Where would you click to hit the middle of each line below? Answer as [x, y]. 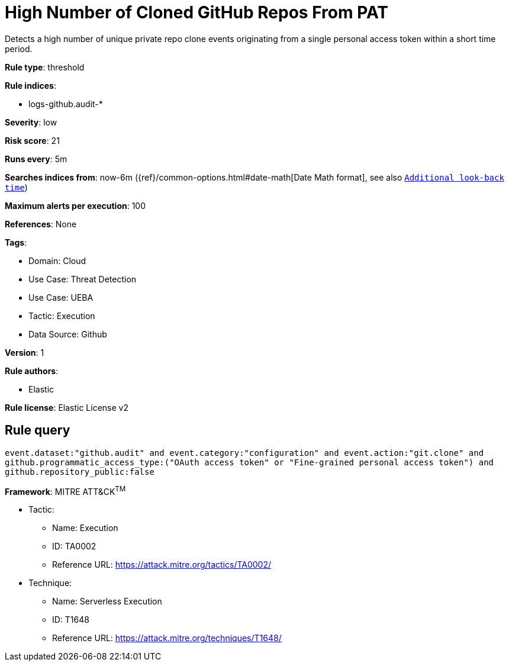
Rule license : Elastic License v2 [67, 407]
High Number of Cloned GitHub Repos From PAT [197, 12]
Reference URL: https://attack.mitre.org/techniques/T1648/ [167, 638]
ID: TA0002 [74, 546]
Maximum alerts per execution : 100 [75, 205]
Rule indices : [30, 85]
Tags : [16, 242]
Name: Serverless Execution [107, 601]
